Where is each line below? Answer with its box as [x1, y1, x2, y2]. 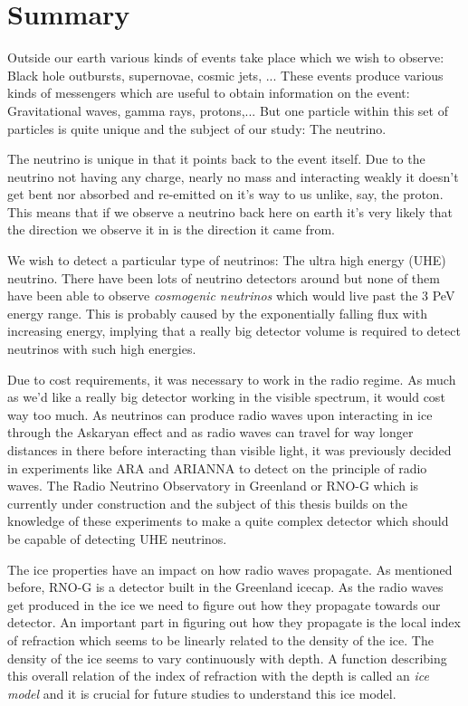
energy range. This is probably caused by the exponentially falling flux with [7, 303, 427, 322]
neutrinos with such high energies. [7, 339, 196, 358]
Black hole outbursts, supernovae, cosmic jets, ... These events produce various [7, 65, 444, 84]
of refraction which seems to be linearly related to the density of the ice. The [7, 630, 434, 649]
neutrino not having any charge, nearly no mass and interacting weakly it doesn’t [7, 167, 459, 186]
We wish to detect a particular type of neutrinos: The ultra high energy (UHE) [7, 251, 446, 270]
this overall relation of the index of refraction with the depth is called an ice [7, 666, 429, 685]
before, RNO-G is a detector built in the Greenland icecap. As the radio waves [7, 577, 444, 596]
